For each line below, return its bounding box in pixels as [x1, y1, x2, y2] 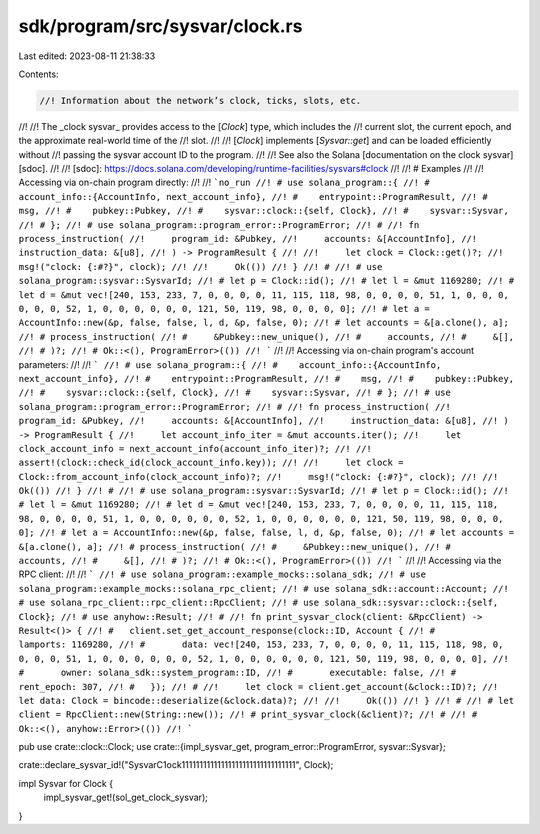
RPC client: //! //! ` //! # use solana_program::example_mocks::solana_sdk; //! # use [18, 568, 427, 580]
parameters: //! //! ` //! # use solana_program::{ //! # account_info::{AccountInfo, [18, 358, 442, 370]
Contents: [18, 68, 59, 80]
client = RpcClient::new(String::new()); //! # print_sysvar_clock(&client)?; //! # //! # [18, 709, 478, 720]
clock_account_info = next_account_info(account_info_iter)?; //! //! [18, 443, 372, 454]
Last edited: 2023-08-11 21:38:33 [18, 50, 156, 62]
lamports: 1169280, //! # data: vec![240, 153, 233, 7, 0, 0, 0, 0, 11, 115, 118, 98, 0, [18, 639, 504, 650]
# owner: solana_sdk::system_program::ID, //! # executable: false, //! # [18, 667, 457, 679]
